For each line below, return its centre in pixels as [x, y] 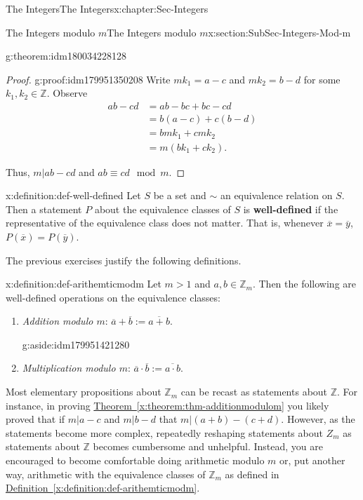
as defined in [252, 474]
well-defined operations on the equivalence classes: [113, 297]
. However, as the [318, 419]
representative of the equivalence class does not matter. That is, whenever [165, 223]
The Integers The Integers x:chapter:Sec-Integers [107, 8]
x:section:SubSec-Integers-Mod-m [279, 32]
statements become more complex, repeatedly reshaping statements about [164, 432]
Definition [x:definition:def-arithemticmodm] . [103, 488]
